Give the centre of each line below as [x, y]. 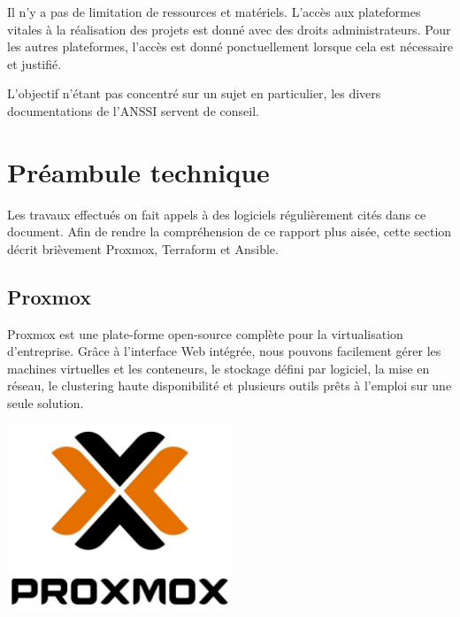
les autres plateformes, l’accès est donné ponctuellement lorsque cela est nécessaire [230, 46]
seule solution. [46, 403]
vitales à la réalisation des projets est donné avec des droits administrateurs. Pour [229, 29]
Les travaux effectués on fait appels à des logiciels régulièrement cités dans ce [217, 214]
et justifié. [34, 63]
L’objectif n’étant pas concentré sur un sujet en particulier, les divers [194, 93]
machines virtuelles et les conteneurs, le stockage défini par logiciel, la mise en [218, 368]
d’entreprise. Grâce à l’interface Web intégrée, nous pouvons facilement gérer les [224, 351]
